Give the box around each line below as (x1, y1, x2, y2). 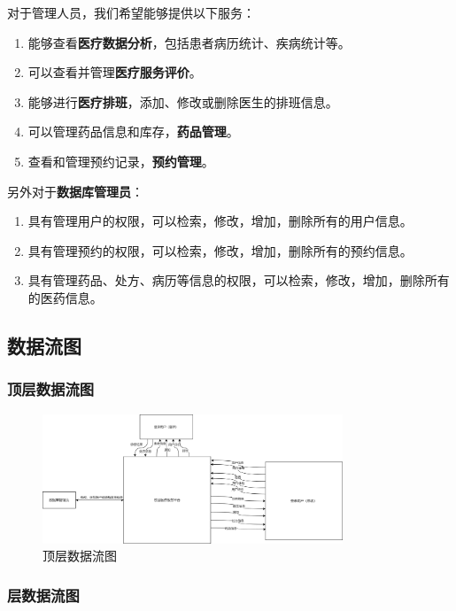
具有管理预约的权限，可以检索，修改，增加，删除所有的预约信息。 (27, 241, 413, 259)
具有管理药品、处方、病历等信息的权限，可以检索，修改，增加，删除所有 (27, 271, 450, 290)
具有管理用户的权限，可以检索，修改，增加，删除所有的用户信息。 (27, 212, 413, 230)
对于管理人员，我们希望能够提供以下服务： (7, 4, 255, 21)
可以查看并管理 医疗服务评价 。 (27, 63, 202, 81)
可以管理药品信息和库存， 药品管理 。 (27, 122, 239, 141)
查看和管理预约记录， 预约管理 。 (27, 151, 214, 170)
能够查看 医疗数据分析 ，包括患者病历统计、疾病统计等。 (27, 33, 351, 51)
